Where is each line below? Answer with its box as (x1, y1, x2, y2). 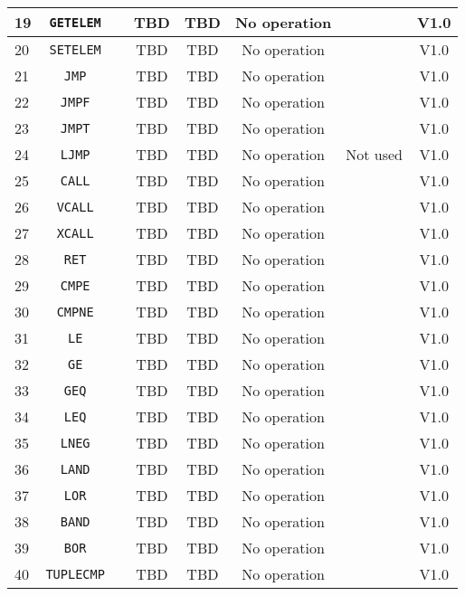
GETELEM (49, 14, 101, 30)
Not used (346, 144, 403, 165)
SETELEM (49, 42, 101, 57)
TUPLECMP (45, 566, 105, 582)
